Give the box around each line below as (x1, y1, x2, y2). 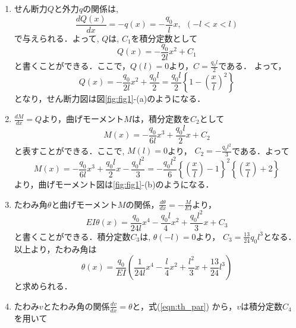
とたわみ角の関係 (43, 299, 110, 312)
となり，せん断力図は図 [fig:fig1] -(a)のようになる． (14, 92, 206, 105)
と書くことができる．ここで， (14, 60, 130, 72)
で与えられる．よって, (14, 32, 99, 44)
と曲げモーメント (51, 198, 118, 210)
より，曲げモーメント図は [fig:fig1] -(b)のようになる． (14, 178, 214, 190)
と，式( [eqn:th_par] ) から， (132, 299, 237, 312)
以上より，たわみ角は (14, 242, 97, 255)
